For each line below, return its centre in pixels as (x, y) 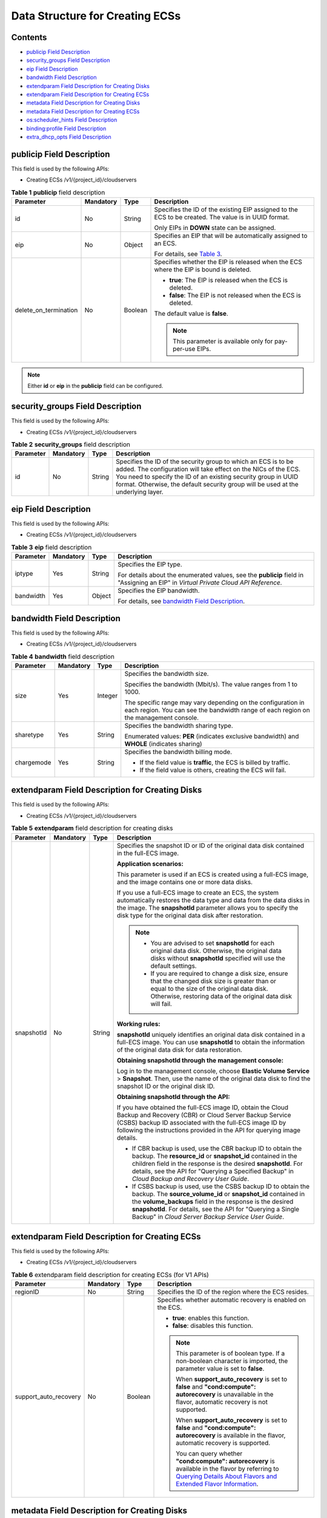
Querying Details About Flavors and (226, 1477)
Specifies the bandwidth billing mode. (178, 752)
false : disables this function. (213, 1326)
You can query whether (209, 1454)
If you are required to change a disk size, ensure (219, 973)
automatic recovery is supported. (223, 1443)
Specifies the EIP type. (150, 565)
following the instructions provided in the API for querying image (209, 1130)
